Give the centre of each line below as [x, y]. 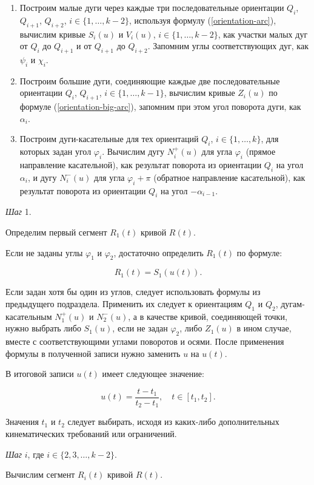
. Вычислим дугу [133, 151]
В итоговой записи [40, 374]
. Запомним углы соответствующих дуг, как [228, 46]
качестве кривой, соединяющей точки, [217, 316]
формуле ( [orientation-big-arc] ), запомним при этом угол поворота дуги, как [160, 107]
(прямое [261, 151]
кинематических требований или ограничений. [91, 433]
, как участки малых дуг [263, 34]
